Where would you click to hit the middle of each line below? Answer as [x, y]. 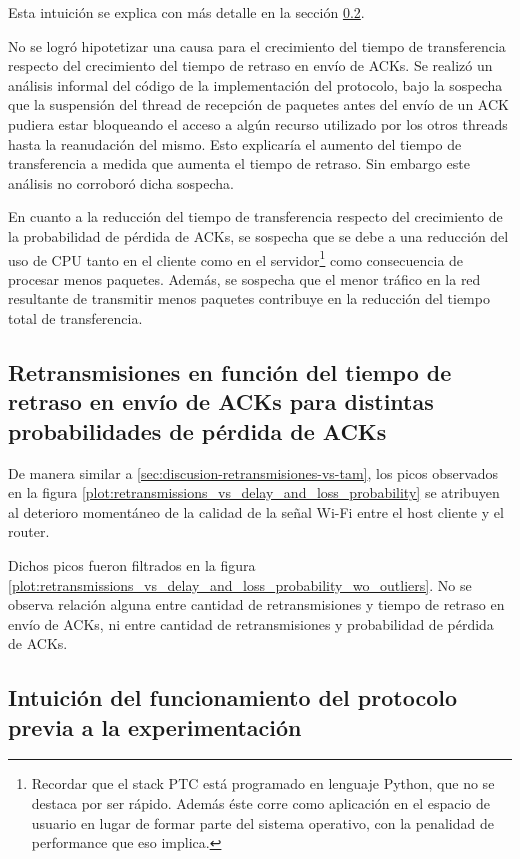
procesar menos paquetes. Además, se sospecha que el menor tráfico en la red [244, 278]
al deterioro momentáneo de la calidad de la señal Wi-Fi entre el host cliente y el [256, 511]
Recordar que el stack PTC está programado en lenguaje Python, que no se [263, 783]
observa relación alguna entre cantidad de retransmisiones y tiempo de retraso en [256, 604]
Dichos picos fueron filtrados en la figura [132, 564]
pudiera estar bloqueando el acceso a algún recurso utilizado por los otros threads [258, 123]
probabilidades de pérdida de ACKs [197, 430]
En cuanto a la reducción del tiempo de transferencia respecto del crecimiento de [255, 216]
